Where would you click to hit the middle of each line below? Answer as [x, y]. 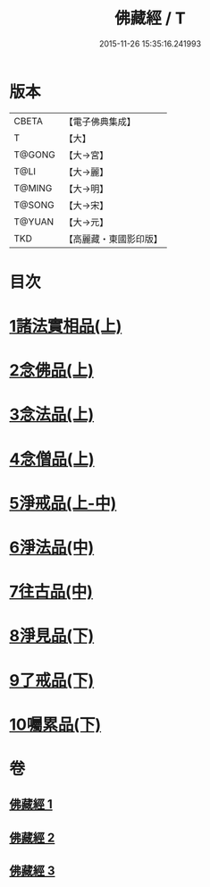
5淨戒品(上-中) [63, 503]
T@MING [33, 188]
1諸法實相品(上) [66, 326]
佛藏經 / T [150, 18]
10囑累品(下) [55, 724]
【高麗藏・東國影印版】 [113, 239]
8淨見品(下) [52, 636]
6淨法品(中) [52, 547]
